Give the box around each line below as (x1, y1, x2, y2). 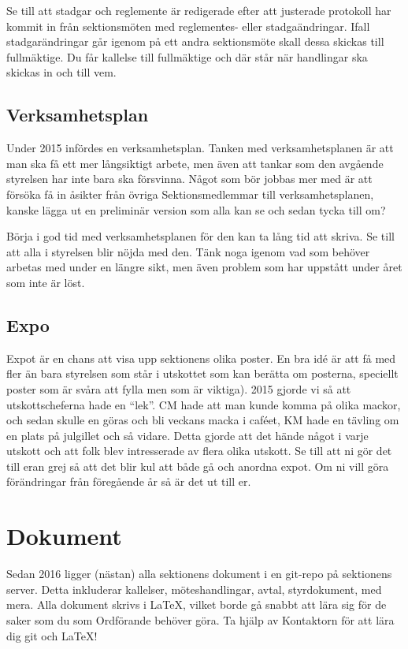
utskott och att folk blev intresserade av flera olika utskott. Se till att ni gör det (6, 442, 392, 459)
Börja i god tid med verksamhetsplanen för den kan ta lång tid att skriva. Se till (6, 228, 395, 244)
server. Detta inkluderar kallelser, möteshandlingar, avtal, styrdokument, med (6, 580, 382, 597)
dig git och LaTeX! (6, 627, 98, 643)
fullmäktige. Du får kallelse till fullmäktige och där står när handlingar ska (6, 48, 368, 65)
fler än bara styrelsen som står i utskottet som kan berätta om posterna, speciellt (6, 365, 399, 382)
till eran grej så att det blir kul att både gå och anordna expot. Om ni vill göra (6, 457, 389, 474)
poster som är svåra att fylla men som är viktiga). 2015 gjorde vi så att (6, 380, 351, 397)
